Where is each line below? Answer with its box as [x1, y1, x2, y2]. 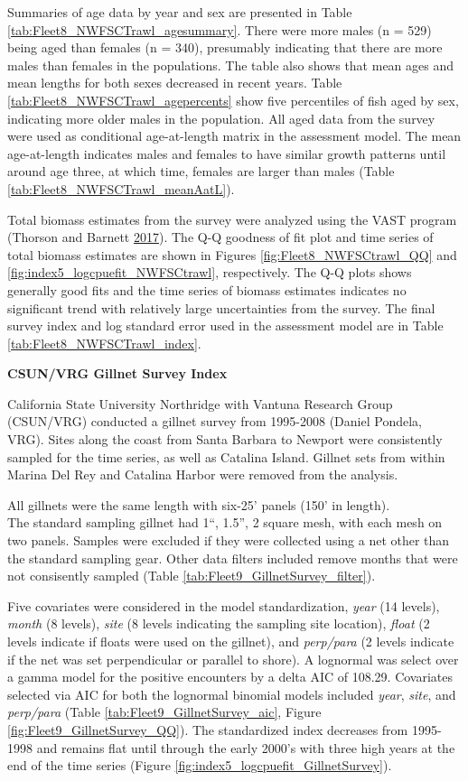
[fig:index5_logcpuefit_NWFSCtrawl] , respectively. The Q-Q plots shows [7, 263, 412, 282]
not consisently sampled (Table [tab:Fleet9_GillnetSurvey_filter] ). [7, 566, 376, 585]
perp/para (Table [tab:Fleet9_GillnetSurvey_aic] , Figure [7, 702, 322, 721]
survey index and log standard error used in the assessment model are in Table [7, 316, 444, 335]
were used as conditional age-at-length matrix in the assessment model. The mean [7, 126, 462, 145]
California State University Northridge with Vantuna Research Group [7, 394, 393, 413]
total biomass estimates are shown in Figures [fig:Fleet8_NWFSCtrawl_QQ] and [7, 245, 457, 264]
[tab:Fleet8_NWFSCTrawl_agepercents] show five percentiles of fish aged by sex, [7, 90, 459, 109]
